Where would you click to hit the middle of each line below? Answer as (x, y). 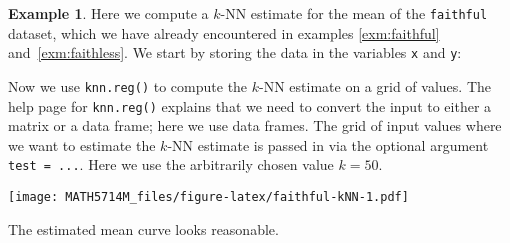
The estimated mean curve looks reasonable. (143, 228)
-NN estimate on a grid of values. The (375, 85)
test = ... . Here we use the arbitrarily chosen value (171, 164)
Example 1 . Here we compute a (108, 13)
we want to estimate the (82, 144)
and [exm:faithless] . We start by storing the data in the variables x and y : (235, 52)
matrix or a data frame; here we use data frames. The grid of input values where (255, 125)
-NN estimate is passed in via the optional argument (328, 144)
